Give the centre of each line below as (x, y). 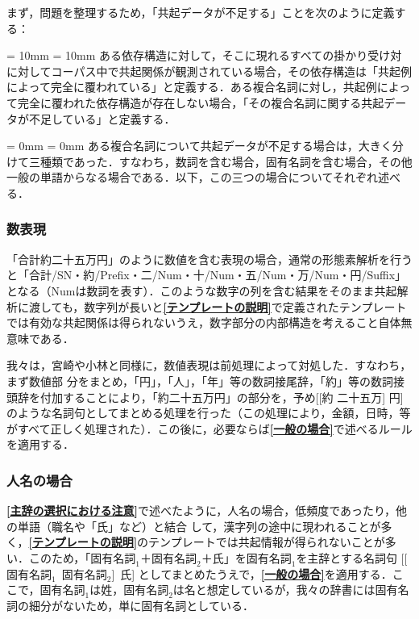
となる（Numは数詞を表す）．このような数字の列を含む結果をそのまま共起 (202, 290)
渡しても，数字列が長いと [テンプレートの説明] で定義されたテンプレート (218, 306)
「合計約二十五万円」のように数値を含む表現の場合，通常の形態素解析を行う (209, 259)
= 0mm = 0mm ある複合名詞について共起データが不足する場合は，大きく (199, 146)
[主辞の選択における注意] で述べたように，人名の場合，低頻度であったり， (201, 510)
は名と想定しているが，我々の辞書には (274, 590)
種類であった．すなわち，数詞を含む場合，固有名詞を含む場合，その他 (226, 161)
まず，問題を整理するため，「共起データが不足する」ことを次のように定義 (201, 12)
